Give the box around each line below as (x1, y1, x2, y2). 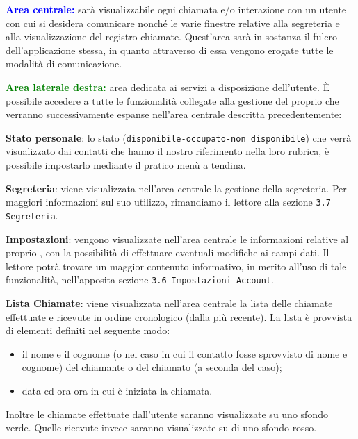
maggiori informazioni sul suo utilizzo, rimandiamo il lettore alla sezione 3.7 (6, 194, 331, 209)
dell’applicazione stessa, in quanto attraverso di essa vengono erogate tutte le (6, 42, 334, 57)
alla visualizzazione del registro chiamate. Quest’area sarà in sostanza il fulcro (6, 29, 338, 44)
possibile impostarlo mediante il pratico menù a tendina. (6, 158, 246, 172)
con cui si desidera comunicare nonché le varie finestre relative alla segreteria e (6, 15, 340, 30)
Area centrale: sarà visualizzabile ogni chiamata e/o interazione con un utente (6, 2, 347, 16)
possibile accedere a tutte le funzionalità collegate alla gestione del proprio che (6, 93, 339, 108)
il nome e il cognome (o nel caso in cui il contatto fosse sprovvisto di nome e (22, 346, 348, 361)
